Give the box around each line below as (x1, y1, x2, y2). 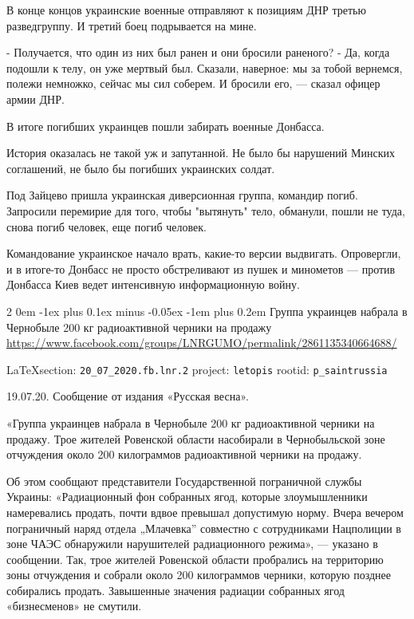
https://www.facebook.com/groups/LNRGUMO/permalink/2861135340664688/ (6, 334, 397, 351)
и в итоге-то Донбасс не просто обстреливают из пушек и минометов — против (6, 260, 396, 277)
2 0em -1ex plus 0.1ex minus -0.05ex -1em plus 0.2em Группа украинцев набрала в (6, 302, 408, 319)
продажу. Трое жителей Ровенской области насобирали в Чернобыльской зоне (6, 430, 385, 447)
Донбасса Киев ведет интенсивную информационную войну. (6, 276, 300, 293)
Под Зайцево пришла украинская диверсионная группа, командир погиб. (6, 187, 358, 203)
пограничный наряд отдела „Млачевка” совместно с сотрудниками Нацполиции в (6, 519, 401, 536)
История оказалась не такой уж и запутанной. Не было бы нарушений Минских (6, 144, 395, 161)
